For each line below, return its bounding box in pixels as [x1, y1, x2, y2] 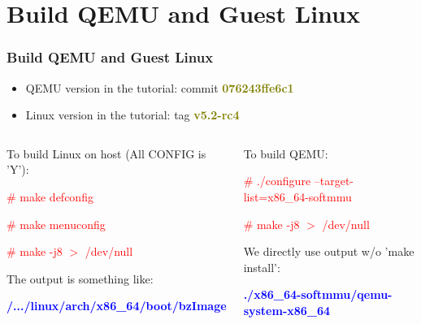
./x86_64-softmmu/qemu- [243, 286, 393, 303]
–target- [314, 172, 354, 189]
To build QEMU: [243, 145, 328, 162]
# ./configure [243, 172, 311, 189]
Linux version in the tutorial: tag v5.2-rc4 [25, 106, 240, 123]
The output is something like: [7, 270, 154, 287]
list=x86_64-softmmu [243, 188, 352, 205]
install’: [243, 258, 280, 275]
